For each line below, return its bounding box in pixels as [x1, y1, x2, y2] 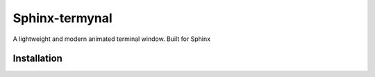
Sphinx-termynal [12, 10, 112, 26]
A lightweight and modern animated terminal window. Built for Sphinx [12, 35, 211, 43]
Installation [12, 53, 62, 65]
